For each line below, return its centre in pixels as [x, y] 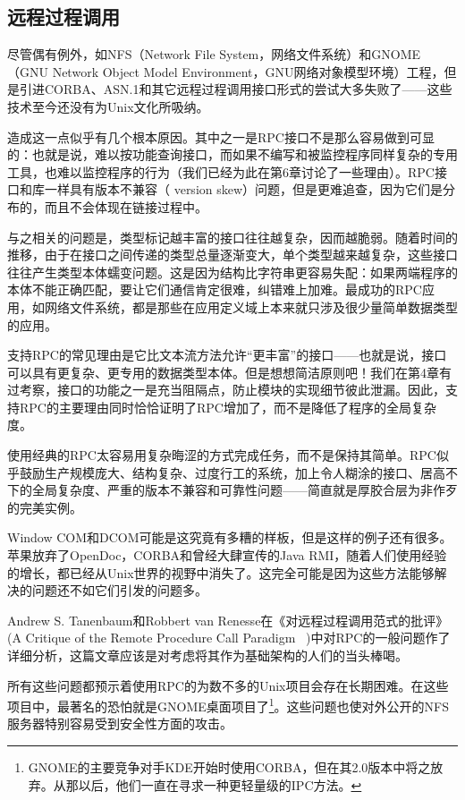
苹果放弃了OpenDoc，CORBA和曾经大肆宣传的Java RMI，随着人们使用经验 [227, 555]
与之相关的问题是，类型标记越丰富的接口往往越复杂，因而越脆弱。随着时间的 [232, 237]
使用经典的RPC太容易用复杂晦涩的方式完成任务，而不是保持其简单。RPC [222, 455]
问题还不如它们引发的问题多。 [119, 590]
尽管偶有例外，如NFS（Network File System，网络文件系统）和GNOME [214, 54]
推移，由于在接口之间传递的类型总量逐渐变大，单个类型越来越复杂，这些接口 [232, 255]
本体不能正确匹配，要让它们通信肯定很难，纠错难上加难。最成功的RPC [215, 289]
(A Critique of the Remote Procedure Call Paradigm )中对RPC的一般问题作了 [229, 638]
